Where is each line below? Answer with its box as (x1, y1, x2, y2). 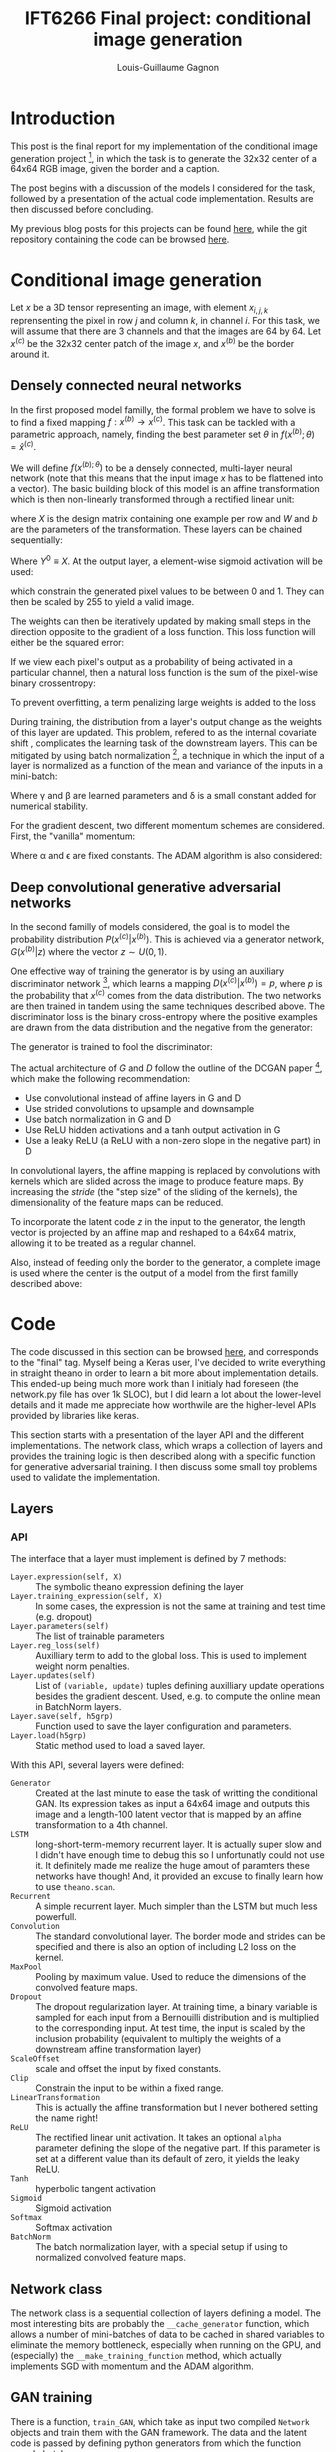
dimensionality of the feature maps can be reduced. (10, 1196, 224, 1208)
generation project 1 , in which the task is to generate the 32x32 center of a (10, 150, 317, 164)
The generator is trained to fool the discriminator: (10, 1040, 213, 1052)
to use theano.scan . (35, 1881, 116, 1893)
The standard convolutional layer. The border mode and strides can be (35, 1930, 326, 1942)
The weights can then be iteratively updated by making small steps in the (10, 615, 312, 627)
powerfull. (35, 1911, 77, 1923)
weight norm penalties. (35, 1660, 130, 1672)
